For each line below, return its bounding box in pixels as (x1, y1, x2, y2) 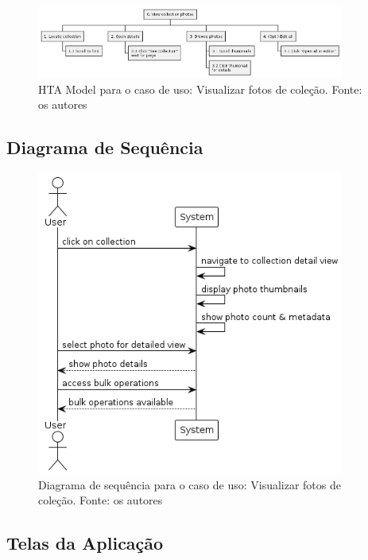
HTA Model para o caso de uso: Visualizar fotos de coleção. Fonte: (38, 80, 362, 97)
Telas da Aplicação (6, 531, 164, 555)
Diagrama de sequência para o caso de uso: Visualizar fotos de (38, 476, 341, 492)
